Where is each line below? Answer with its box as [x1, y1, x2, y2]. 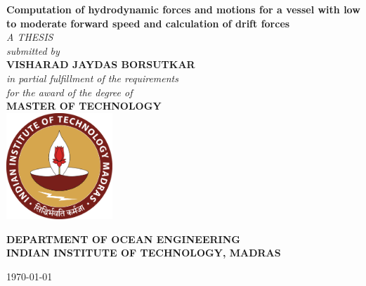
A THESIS [6, 30, 53, 44]
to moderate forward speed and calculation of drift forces [6, 15, 290, 30]
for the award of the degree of [6, 84, 133, 99]
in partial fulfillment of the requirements [6, 70, 178, 85]
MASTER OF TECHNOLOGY [6, 98, 162, 113]
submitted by [6, 43, 60, 58]
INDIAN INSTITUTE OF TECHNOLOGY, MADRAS [6, 245, 281, 260]
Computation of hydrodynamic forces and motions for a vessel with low [6, 2, 360, 16]
